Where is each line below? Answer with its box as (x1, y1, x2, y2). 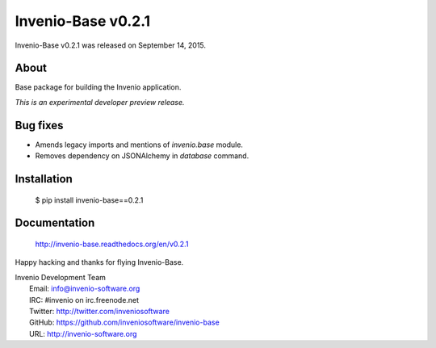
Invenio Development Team (15, 272, 107, 282)
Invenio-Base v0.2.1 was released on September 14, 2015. (15, 40, 206, 50)
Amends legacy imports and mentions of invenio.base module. (35, 140, 244, 149)
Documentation (15, 216, 95, 230)
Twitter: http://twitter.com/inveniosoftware (29, 306, 170, 316)
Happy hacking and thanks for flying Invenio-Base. (15, 258, 184, 267)
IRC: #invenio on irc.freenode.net (29, 295, 140, 304)
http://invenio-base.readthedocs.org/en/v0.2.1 (35, 239, 189, 249)
